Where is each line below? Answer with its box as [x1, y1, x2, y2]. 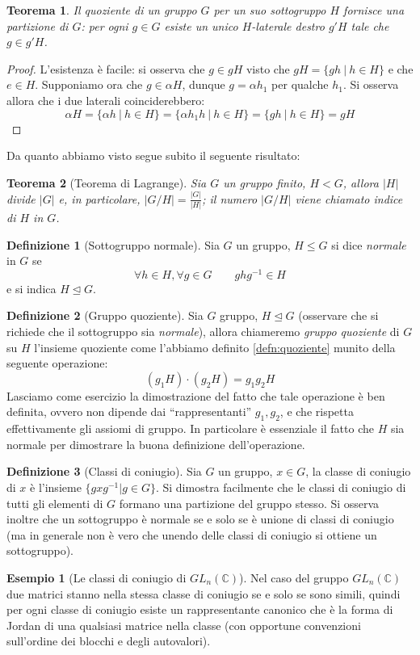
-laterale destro [251, 17, 325, 34]
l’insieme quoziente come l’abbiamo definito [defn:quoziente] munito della [34, 338, 396, 355]
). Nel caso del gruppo [239, 569, 349, 586]
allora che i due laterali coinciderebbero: [6, 91, 205, 108]
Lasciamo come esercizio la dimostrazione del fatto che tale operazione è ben [6, 387, 385, 404]
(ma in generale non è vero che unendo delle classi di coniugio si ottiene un [6, 526, 377, 543]
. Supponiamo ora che [35, 76, 143, 93]
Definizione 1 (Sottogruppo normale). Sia [6, 236, 220, 253]
